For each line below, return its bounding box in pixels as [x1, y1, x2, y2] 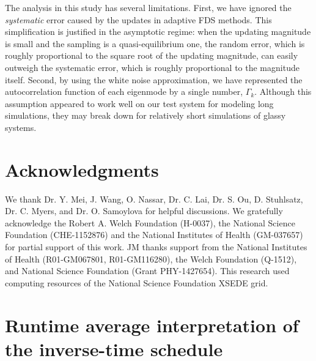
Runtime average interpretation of [5, 312, 299, 337]
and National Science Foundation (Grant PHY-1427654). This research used [5, 264, 290, 277]
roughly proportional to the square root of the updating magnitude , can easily [5, 49, 298, 62]
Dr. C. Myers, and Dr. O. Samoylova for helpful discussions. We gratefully [5, 204, 283, 217]
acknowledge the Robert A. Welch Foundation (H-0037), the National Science [5, 216, 295, 229]
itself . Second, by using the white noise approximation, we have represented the [5, 73, 303, 86]
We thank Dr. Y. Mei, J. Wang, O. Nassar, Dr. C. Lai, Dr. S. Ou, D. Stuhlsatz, [5, 192, 303, 205]
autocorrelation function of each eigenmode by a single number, [5, 85, 243, 98]
